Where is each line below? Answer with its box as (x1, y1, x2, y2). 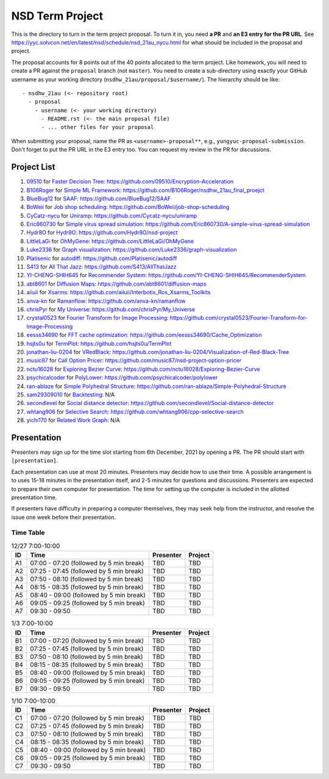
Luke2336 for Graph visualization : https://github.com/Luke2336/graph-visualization (26, 246, 237, 253)
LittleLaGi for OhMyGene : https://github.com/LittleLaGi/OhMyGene (26, 238, 194, 245)
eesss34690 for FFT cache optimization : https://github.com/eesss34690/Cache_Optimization (26, 331, 262, 339)
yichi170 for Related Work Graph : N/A (26, 417, 120, 424)
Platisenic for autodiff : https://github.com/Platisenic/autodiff (26, 255, 177, 262)
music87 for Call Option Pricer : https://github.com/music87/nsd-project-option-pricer (26, 357, 242, 364)
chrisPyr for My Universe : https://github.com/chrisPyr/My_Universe (26, 306, 196, 313)
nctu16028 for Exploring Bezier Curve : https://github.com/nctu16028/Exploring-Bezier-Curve (26, 365, 260, 373)
